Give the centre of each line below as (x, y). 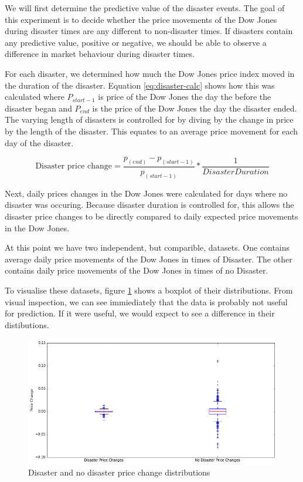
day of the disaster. (39, 142)
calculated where (35, 97)
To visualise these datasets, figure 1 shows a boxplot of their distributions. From (149, 290)
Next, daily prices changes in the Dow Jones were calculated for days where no (146, 193)
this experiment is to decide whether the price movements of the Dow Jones (141, 19)
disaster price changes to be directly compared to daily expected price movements (151, 216)
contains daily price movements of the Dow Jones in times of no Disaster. (137, 270)
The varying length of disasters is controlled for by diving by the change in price (149, 119)
